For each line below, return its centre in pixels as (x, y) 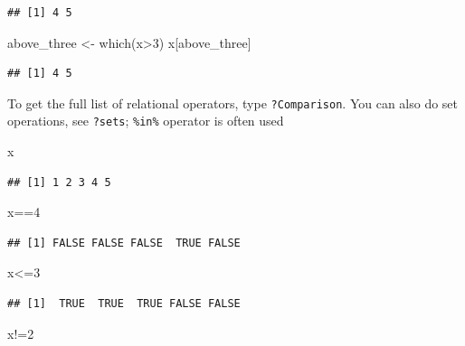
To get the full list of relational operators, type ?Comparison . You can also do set (233, 103)
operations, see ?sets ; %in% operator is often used (146, 121)
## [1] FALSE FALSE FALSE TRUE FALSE (124, 243)
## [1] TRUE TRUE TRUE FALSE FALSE (124, 304)
